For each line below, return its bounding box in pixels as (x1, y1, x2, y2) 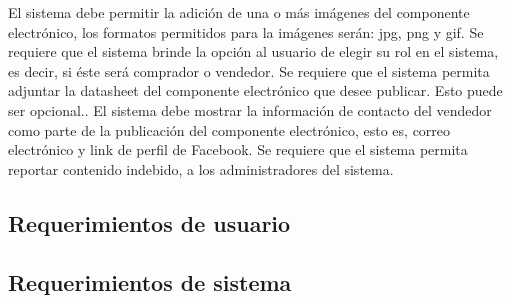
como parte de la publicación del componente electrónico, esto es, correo (8, 119, 451, 140)
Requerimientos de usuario (8, 207, 291, 238)
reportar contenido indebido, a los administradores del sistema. (8, 158, 394, 179)
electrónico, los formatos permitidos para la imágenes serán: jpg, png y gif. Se (8, 21, 484, 42)
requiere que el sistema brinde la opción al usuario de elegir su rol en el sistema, (8, 41, 499, 62)
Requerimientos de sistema (8, 266, 292, 297)
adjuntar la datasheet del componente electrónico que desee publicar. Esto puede (8, 80, 503, 101)
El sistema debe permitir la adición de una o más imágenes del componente (8, 2, 470, 22)
